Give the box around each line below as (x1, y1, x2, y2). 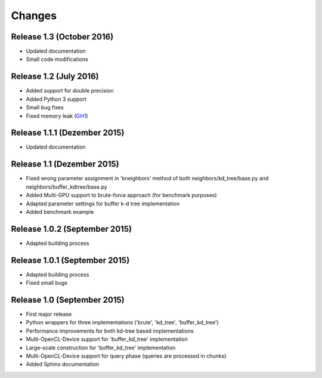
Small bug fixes (26, 104, 64, 111)
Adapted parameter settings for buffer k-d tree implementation (26, 200, 180, 207)
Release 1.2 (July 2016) (11, 72, 99, 82)
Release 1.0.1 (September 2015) (11, 255, 130, 265)
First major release (26, 311, 72, 318)
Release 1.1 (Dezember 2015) (11, 159, 119, 170)
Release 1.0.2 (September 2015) (11, 224, 132, 234)
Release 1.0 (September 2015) (11, 294, 125, 305)
